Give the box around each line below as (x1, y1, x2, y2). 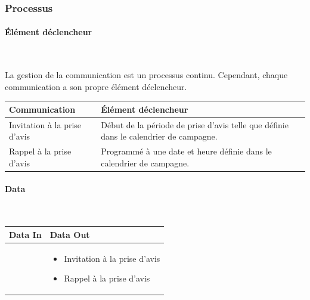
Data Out (49, 228, 90, 240)
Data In (9, 228, 42, 240)
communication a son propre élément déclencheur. (5, 80, 187, 92)
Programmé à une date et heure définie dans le (101, 145, 272, 157)
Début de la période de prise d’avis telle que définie (101, 118, 289, 131)
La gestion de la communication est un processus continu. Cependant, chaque (5, 69, 288, 81)
